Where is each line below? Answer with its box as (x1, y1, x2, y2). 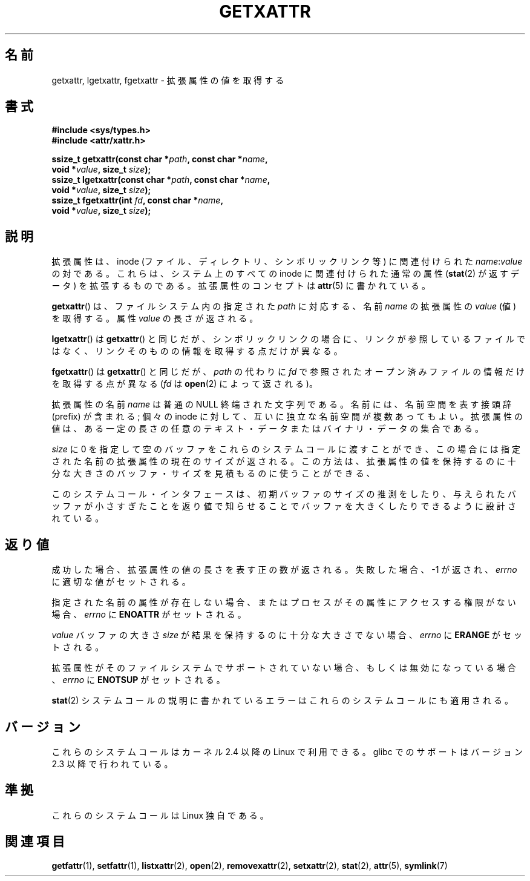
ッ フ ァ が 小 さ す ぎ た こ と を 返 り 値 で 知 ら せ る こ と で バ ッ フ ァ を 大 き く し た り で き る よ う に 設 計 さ (51, 501, 516, 512)
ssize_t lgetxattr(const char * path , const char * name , (51, 174, 270, 185)
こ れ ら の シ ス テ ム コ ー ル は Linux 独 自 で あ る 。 (51, 810, 269, 820)
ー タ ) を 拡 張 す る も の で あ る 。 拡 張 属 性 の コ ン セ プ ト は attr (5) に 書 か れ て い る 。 (51, 280, 430, 291)
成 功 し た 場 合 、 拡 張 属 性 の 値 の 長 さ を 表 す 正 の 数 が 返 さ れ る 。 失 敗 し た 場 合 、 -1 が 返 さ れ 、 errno (51, 564, 517, 575)
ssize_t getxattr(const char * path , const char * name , (51, 154, 268, 165)
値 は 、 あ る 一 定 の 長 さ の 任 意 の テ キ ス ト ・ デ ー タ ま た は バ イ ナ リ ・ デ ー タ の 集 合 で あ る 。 (51, 423, 483, 434)
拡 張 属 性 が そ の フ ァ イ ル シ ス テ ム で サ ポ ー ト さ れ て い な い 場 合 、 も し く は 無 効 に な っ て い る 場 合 (51, 662, 516, 673)
